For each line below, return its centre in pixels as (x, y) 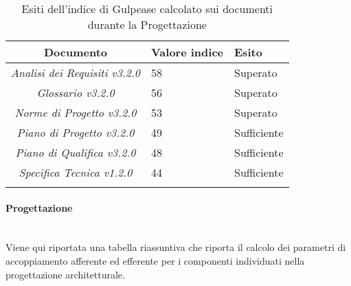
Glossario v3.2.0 (76, 92)
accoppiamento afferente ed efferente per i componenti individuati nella (155, 260)
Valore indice (187, 52)
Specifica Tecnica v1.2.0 (76, 172)
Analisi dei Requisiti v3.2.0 (76, 73)
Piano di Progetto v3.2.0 (76, 132)
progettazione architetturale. (65, 274)
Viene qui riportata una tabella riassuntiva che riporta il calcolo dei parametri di (176, 247)
